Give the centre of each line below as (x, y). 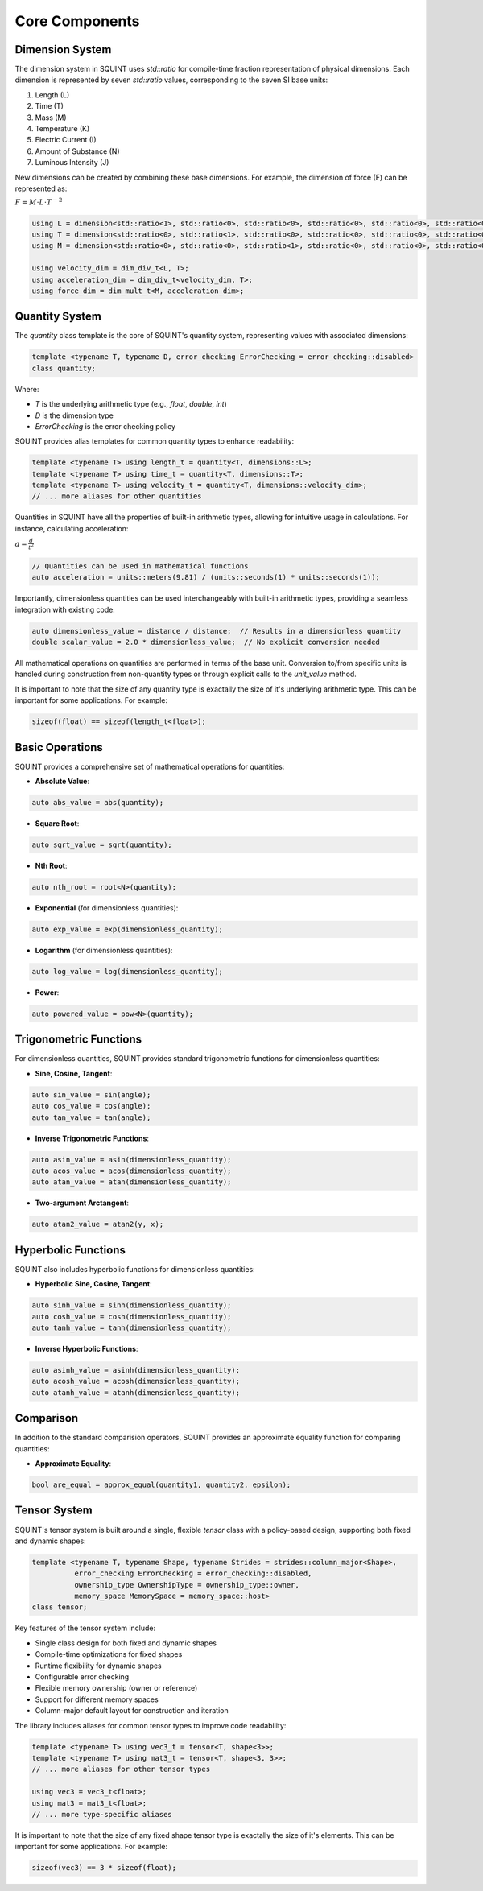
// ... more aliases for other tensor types (121, 1769)
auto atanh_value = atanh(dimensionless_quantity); (136, 1392)
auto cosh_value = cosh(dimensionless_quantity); (132, 1317)
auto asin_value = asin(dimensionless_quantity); (132, 1160)
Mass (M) (51, 118)
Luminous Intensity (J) (72, 163)
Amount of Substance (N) (77, 151)
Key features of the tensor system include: (85, 1628)
